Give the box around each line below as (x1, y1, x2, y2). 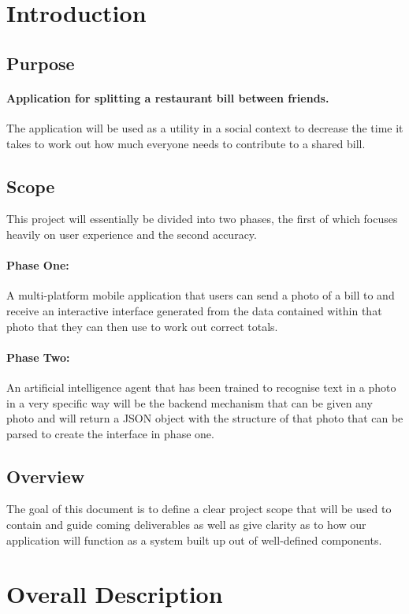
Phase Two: (6, 348, 70, 365)
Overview (6, 463, 85, 488)
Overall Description (6, 578, 223, 610)
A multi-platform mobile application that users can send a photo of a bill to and (6, 287, 395, 303)
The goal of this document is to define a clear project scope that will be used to (6, 501, 392, 517)
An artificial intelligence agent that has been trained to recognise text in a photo (6, 378, 396, 395)
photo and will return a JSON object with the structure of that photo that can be (6, 410, 403, 426)
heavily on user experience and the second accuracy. (6, 225, 257, 242)
